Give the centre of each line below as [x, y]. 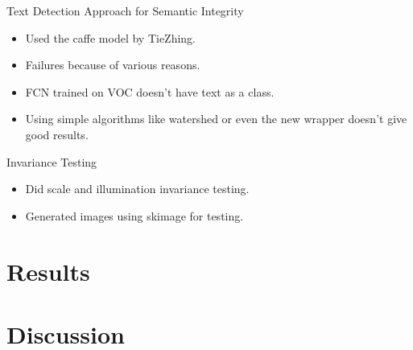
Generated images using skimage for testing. [134, 215]
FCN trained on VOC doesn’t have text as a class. [150, 91]
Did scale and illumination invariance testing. [137, 189]
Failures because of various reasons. [113, 65]
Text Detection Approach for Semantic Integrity [125, 10]
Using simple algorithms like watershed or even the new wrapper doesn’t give [216, 119]
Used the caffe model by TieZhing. [111, 37]
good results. [57, 134]
